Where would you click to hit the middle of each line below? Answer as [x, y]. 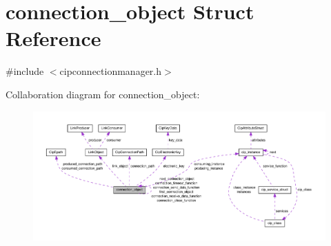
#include [25, 71]
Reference [53, 38]
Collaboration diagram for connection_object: [103, 94]
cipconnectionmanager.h [111, 71]
